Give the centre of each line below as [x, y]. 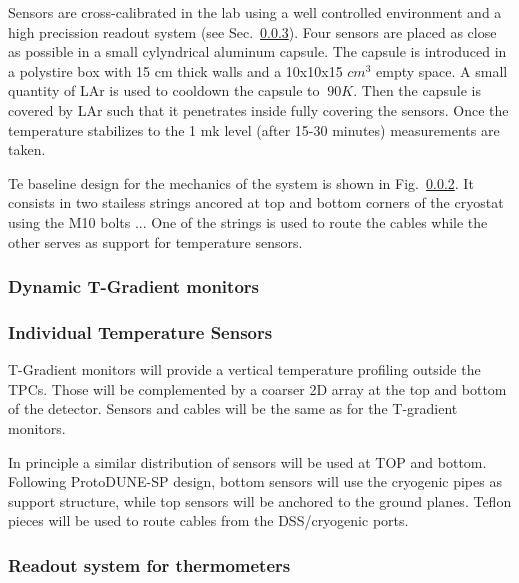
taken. [27, 149]
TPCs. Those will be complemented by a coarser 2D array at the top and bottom [257, 388]
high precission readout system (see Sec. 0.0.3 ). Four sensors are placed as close [252, 31]
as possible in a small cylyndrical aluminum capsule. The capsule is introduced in [257, 51]
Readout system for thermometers [149, 564]
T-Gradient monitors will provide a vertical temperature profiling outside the [244, 369]
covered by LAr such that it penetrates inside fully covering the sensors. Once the [258, 109]
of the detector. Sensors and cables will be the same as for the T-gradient [233, 408]
